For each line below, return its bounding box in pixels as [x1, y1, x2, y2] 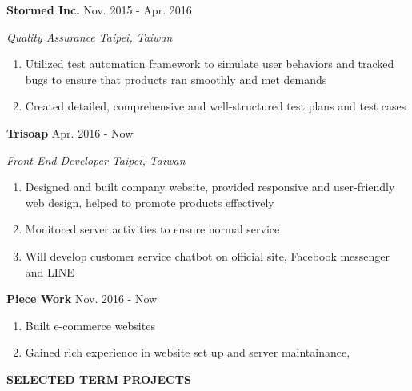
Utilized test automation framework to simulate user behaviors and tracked [25, 55, 394, 72]
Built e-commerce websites [25, 317, 155, 333]
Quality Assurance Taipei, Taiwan [6, 28, 173, 45]
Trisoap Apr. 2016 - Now [6, 124, 134, 141]
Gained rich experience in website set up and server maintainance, [25, 344, 350, 361]
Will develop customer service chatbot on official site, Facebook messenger [25, 247, 390, 264]
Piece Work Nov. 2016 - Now [6, 290, 158, 307]
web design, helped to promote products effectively [25, 194, 274, 210]
